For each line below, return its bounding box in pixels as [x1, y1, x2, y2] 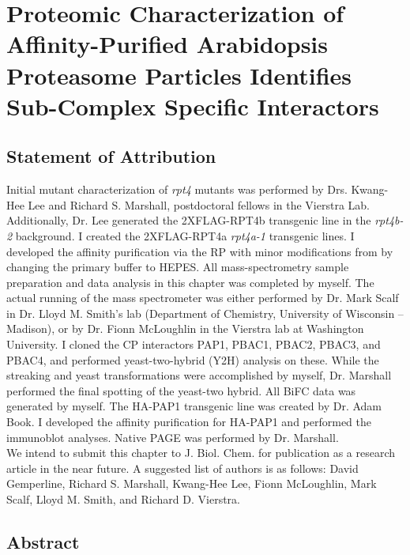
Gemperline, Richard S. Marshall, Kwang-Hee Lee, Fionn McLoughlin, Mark [6, 475, 377, 492]
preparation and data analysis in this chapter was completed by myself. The [6, 274, 374, 290]
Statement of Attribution [6, 144, 216, 168]
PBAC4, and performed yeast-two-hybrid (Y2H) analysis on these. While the [6, 351, 379, 368]
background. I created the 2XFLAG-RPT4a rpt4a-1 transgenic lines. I [15, 227, 355, 244]
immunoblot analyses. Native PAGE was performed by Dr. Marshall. [6, 429, 339, 445]
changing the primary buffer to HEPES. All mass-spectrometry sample [6, 259, 349, 275]
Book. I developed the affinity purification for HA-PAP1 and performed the [6, 413, 372, 430]
